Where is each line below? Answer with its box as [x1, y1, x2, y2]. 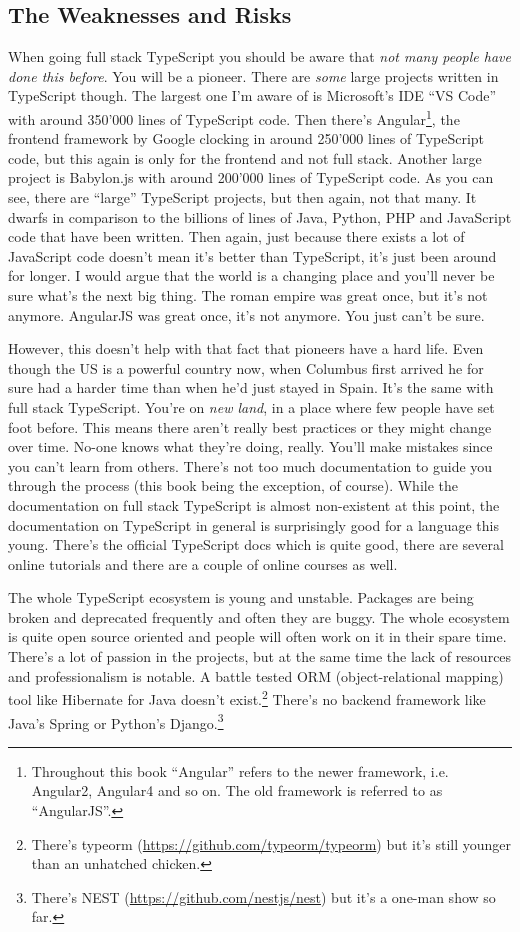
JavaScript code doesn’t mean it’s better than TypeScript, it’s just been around [8, 245, 497, 266]
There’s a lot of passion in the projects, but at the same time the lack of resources [8, 646, 512, 667]
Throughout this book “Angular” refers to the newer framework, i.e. [31, 760, 449, 781]
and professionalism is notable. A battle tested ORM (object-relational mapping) [8, 665, 504, 686]
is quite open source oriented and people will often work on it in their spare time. [8, 626, 507, 647]
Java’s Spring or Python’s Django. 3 [8, 709, 224, 733]
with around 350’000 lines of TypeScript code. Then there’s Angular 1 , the [8, 105, 460, 129]
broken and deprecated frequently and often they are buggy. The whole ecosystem [8, 606, 510, 627]
